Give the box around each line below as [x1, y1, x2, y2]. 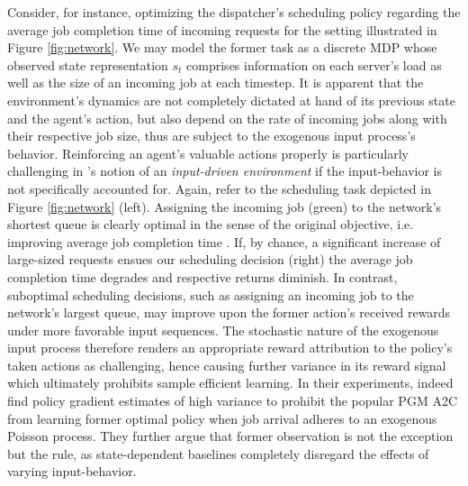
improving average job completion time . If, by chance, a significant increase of [7, 232, 441, 251]
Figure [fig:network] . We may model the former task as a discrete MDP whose [7, 38, 437, 57]
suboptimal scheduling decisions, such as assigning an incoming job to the [7, 285, 414, 304]
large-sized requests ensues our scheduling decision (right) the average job [7, 250, 413, 269]
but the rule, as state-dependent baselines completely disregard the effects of [7, 444, 429, 463]
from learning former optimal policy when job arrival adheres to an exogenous [7, 408, 437, 427]
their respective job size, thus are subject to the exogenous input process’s [7, 126, 416, 145]
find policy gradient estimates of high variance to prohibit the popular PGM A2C [7, 391, 457, 410]
